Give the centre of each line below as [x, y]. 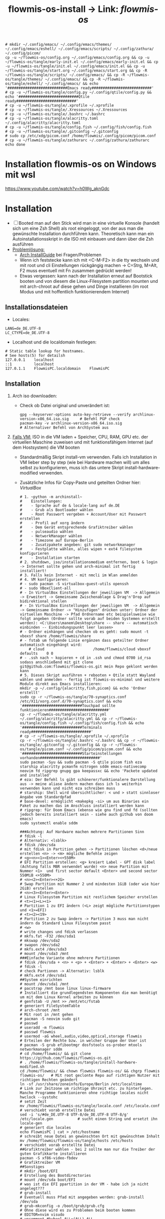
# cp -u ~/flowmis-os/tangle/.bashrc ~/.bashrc [55, 114]
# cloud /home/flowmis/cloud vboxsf [90, 649]
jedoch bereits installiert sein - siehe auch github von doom [86, 814]
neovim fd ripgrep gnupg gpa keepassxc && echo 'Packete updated [88, 771]
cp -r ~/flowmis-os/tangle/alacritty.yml [63, 714]
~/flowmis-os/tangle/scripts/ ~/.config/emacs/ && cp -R [65, 75]
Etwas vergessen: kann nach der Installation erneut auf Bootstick [86, 276]
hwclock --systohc [39, 1097]
